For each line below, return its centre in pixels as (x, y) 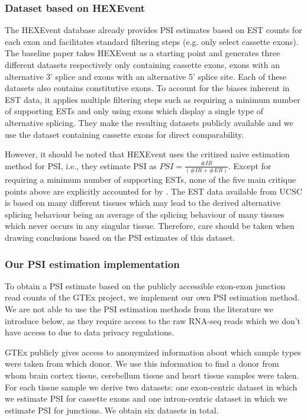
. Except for (250, 165)
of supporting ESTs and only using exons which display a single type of (134, 111)
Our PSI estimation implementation (92, 264)
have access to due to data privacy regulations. (90, 332)
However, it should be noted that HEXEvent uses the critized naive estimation (147, 154)
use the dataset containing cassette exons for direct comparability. (125, 134)
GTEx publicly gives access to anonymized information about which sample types (153, 352)
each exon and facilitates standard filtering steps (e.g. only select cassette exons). (152, 41)
